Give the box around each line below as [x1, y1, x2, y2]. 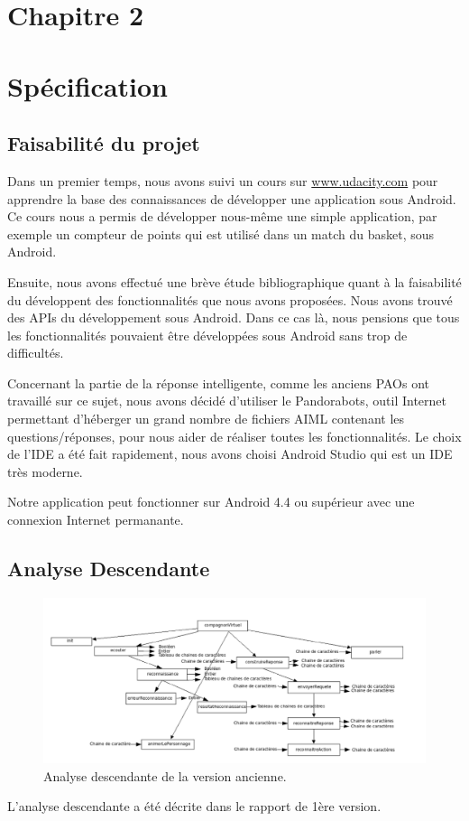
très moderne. [7, 462, 83, 480]
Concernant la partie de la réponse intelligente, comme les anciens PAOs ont [7, 373, 430, 392]
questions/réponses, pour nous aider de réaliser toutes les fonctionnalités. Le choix [7, 426, 462, 445]
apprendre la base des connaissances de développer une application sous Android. [7, 189, 456, 208]
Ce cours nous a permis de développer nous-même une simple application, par [7, 207, 437, 226]
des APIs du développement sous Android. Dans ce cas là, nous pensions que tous [7, 308, 460, 327]
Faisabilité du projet [7, 129, 200, 157]
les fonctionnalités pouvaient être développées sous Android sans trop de [7, 325, 408, 344]
